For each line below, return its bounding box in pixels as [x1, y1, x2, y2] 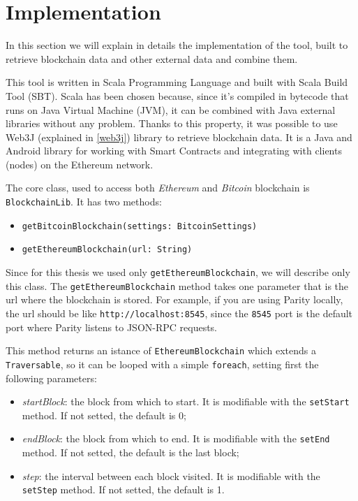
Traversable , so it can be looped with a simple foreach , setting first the [6, 356, 319, 371]
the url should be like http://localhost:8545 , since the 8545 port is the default [6, 305, 353, 320]
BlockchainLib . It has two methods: [6, 194, 162, 209]
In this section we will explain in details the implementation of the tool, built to [6, 38, 348, 52]
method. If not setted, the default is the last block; [22, 445, 239, 459]
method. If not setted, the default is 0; [22, 407, 186, 422]
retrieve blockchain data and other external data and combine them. [6, 51, 298, 66]
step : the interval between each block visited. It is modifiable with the [22, 468, 320, 483]
